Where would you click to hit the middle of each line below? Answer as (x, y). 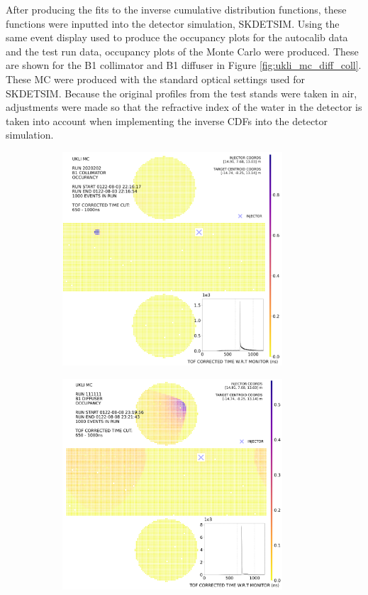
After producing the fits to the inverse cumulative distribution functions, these (176, 9)
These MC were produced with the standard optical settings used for (156, 79)
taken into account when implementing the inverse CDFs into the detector (167, 120)
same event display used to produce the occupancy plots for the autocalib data (177, 37)
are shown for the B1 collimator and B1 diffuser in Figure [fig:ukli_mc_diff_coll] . (184, 65)
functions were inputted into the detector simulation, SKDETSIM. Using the (173, 23)
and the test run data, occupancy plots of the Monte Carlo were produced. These (182, 51)
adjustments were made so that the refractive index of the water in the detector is (184, 107)
